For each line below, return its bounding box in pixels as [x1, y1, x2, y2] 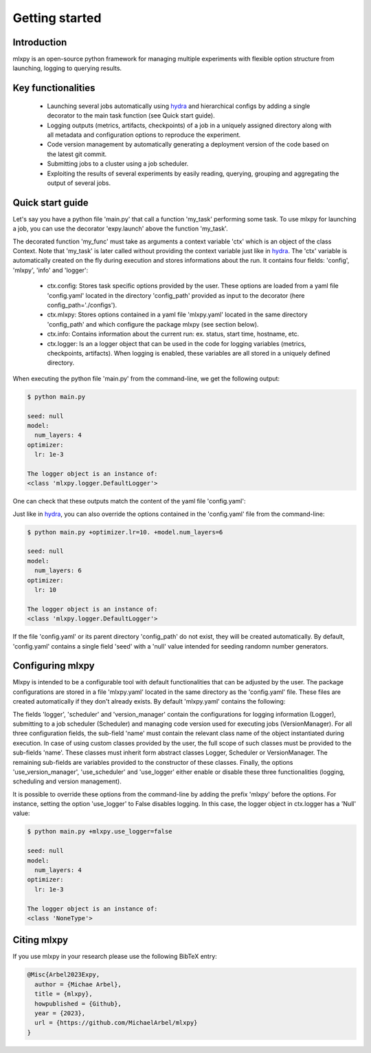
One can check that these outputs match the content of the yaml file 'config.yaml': [12, 497, 246, 506]
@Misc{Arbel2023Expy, [27, 970, 100, 979]
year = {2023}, [34, 1010, 86, 1017]
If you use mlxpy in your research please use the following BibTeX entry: [12, 953, 218, 961]
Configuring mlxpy [12, 660, 95, 672]
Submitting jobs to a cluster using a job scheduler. [47, 160, 189, 168]
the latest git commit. [47, 150, 107, 158]
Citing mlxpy [12, 934, 69, 946]
